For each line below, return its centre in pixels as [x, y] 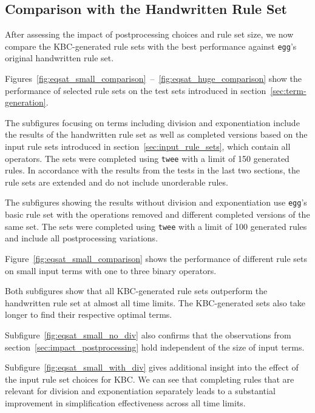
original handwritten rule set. [59, 58]
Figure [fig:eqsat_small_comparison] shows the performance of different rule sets [156, 258]
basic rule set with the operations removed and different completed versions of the [157, 214]
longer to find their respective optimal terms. [89, 314]
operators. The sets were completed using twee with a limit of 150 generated [147, 158]
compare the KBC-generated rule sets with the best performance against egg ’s [151, 46]
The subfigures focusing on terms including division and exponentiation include [152, 122]
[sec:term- [288, 90]
